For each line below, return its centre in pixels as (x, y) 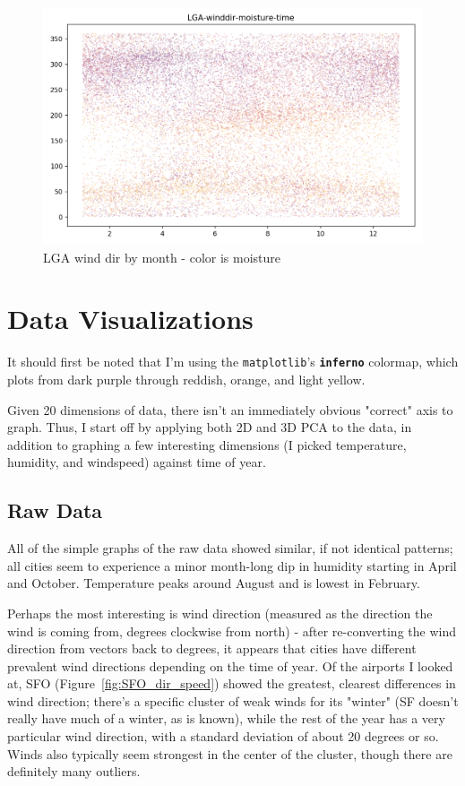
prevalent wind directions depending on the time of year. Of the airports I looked (230, 665)
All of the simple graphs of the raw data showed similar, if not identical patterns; (230, 548)
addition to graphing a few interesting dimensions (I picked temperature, (207, 444)
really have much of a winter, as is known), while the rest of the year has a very (226, 718)
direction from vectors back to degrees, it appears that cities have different (212, 648)
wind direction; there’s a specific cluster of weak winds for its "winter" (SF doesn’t (233, 700)
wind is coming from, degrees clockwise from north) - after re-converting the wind (232, 631)
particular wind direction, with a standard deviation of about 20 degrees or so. (223, 736)
